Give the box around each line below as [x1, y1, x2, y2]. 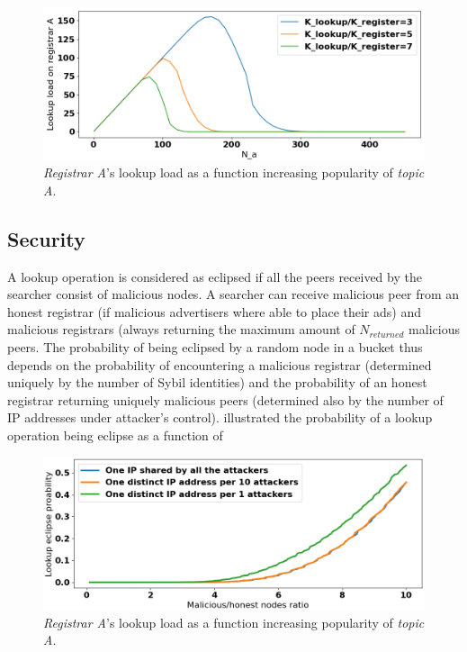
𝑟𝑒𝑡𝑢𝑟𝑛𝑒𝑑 [369, 330, 404, 340]
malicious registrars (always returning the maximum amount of [7, 320, 355, 339]
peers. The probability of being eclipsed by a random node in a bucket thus [7, 337, 423, 356]
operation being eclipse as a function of [7, 425, 223, 444]
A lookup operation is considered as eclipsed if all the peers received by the [7, 267, 422, 285]
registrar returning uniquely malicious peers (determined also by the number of [7, 390, 444, 409]
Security [7, 224, 85, 252]
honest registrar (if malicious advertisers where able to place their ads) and [7, 302, 421, 321]
